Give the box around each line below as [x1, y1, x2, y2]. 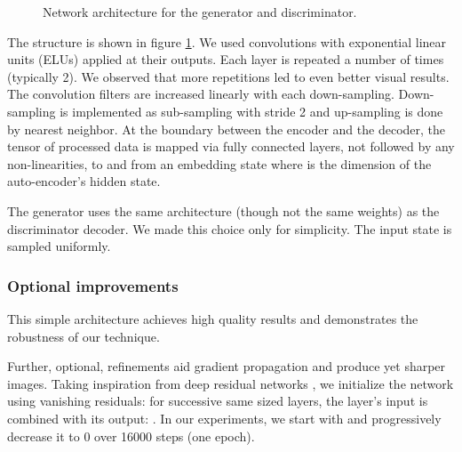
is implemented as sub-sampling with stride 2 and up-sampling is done [60, 101, 443, 120]
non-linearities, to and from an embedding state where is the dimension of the [7, 154, 432, 173]
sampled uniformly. [7, 237, 111, 255]
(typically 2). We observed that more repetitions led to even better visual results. [7, 67, 450, 85]
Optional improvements [7, 274, 179, 296]
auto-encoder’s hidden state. [7, 172, 161, 190]
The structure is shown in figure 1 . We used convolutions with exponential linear [7, 32, 447, 51]
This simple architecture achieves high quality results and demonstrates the [7, 309, 418, 327]
